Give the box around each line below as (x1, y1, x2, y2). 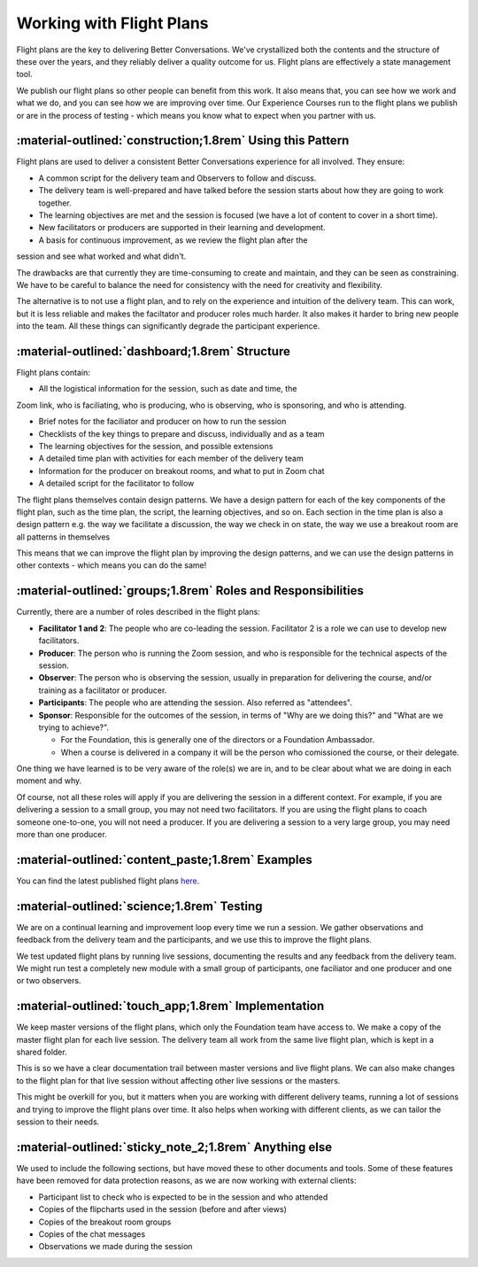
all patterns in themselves (16, 532, 111, 542)
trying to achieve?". (38, 722, 110, 733)
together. (38, 198, 73, 208)
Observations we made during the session (38, 1241, 193, 1252)
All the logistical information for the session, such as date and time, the (38, 384, 297, 394)
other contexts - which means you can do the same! (16, 560, 207, 571)
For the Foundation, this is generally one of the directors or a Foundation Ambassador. (60, 735, 375, 745)
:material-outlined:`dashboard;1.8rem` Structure (16, 344, 291, 359)
